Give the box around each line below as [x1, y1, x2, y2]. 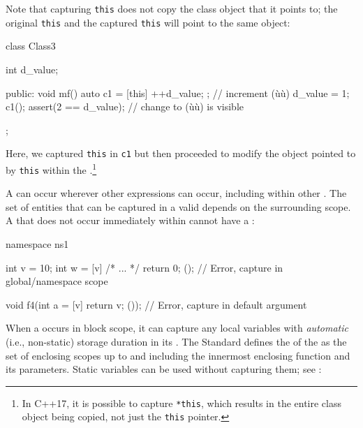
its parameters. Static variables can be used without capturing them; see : [6, 362, 322, 376]
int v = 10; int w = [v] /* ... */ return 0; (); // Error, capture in [6, 260, 283, 274]
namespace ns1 [6, 237, 69, 251]
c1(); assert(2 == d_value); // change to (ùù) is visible [6, 99, 244, 114]
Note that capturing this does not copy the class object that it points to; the [6, 1, 338, 15]
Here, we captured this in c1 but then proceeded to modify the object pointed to [6, 146, 356, 161]
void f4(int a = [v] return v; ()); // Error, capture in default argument [6, 297, 307, 311]
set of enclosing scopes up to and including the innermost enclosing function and [6, 348, 350, 362]
